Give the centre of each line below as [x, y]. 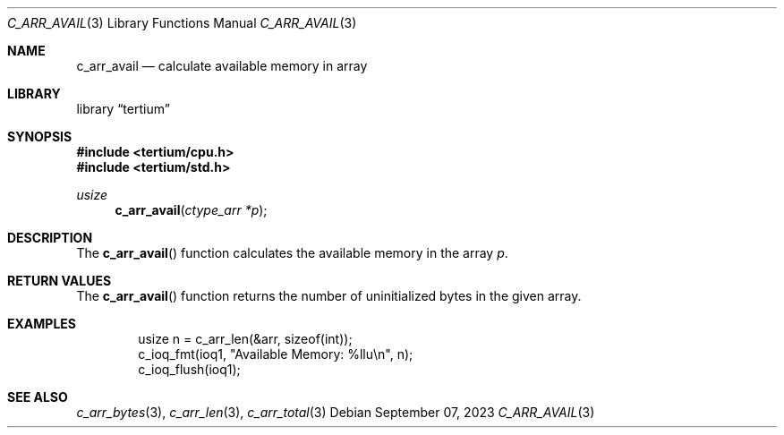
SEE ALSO [38, 397]
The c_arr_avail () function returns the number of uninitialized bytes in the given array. [329, 296]
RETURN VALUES [60, 281]
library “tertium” [123, 109]
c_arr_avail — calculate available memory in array [222, 66]
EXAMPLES [42, 324]
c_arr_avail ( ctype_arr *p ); [191, 210]
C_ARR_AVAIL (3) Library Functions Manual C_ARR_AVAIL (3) [182, 23]
